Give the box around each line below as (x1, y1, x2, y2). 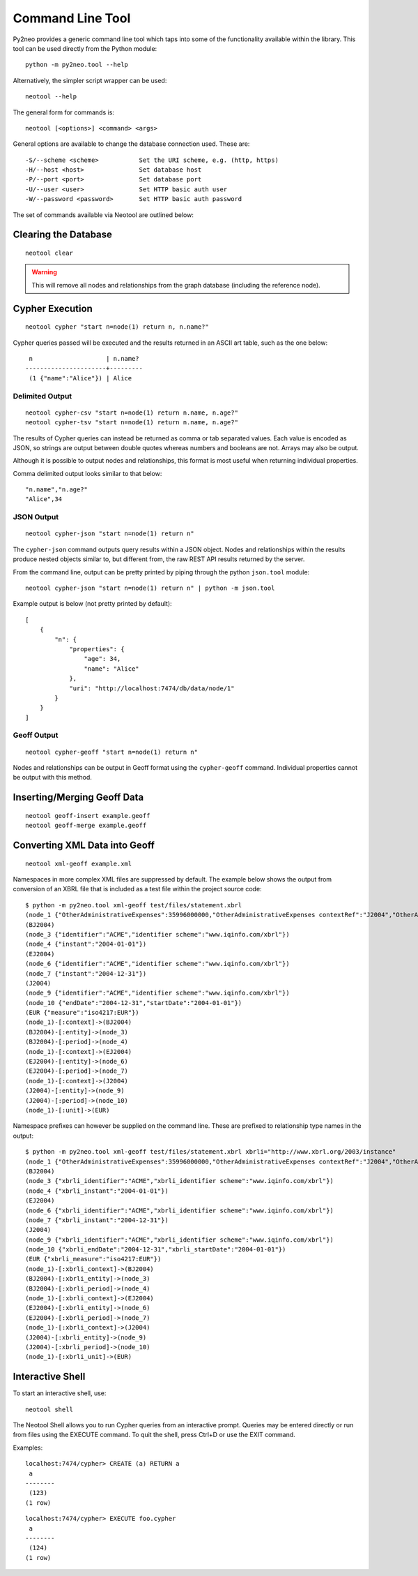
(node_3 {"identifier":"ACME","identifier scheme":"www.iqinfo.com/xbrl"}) (25, 930, 290, 938)
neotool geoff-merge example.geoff (25, 822, 147, 830)
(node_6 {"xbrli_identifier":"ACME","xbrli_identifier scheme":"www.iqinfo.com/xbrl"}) (25, 1206, 334, 1214)
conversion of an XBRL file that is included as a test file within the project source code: (13, 885, 262, 893)
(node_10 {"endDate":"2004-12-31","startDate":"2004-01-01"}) (25, 999, 242, 1006)
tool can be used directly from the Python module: (13, 44, 157, 52)
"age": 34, (84, 655, 121, 663)
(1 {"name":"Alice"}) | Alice (29, 374, 132, 382)
